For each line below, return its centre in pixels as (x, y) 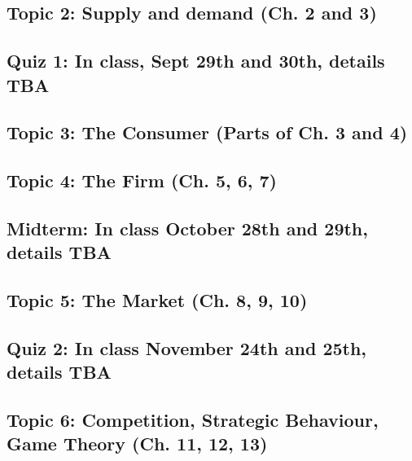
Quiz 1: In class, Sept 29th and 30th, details (196, 61)
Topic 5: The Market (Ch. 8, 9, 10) (157, 300)
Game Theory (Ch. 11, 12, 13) (137, 443)
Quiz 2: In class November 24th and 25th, (187, 347)
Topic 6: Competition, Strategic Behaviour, (193, 420)
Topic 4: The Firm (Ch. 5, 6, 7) (142, 180)
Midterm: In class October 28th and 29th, (187, 228)
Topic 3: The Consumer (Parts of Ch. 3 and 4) (207, 132)
